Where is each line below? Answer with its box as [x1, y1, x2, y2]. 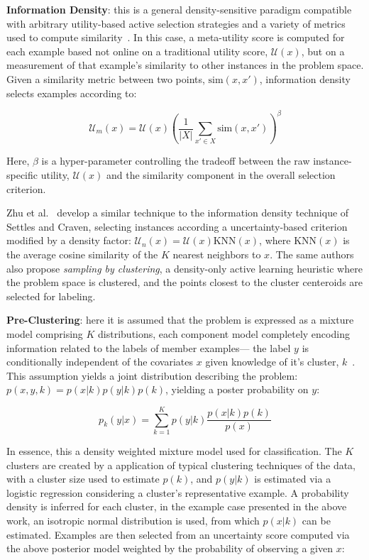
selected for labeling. [6, 288, 96, 303]
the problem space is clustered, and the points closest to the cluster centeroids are [6, 275, 363, 290]
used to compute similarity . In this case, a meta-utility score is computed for [6, 30, 345, 45]
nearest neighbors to [172, 246, 261, 261]
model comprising [6, 326, 83, 341]
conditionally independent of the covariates [6, 354, 194, 369]
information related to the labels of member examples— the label [6, 340, 291, 355]
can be [302, 512, 331, 527]
